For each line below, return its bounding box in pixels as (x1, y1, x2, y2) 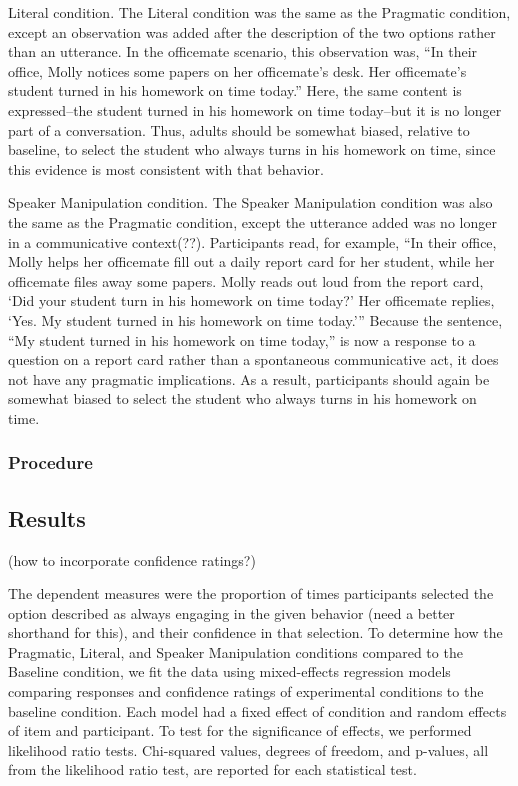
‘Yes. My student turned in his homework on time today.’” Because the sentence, (8, 309, 503, 330)
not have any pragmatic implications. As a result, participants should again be (8, 368, 490, 389)
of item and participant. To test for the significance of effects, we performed (8, 720, 472, 741)
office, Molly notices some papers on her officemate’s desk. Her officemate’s (8, 60, 467, 81)
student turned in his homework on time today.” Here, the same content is (8, 80, 462, 101)
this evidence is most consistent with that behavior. (8, 158, 324, 179)
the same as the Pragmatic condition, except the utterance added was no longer (8, 211, 497, 232)
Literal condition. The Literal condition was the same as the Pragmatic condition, (8, 2, 511, 22)
